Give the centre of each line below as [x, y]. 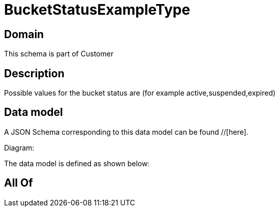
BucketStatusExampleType [97, 10]
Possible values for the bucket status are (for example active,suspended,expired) [140, 93]
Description [34, 73]
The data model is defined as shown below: [77, 163]
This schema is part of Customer [59, 54]
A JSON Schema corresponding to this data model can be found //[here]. [126, 132]
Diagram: [19, 147]
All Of [19, 183]
